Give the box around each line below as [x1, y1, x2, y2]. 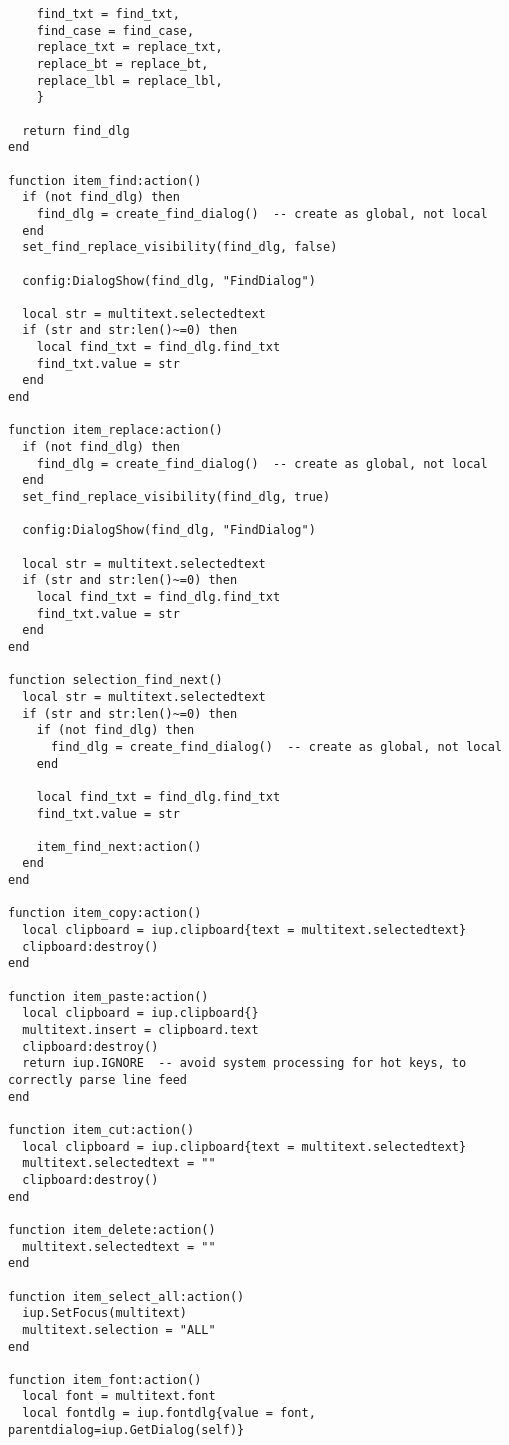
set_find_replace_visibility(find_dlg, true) [22, 490, 331, 505]
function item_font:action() [8, 1372, 202, 1387]
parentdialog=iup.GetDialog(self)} [8, 1422, 245, 1437]
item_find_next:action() [36, 839, 202, 854]
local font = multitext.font [22, 1389, 216, 1404]
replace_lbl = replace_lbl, [36, 73, 223, 88]
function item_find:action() [8, 173, 202, 188]
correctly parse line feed [8, 1073, 187, 1087]
